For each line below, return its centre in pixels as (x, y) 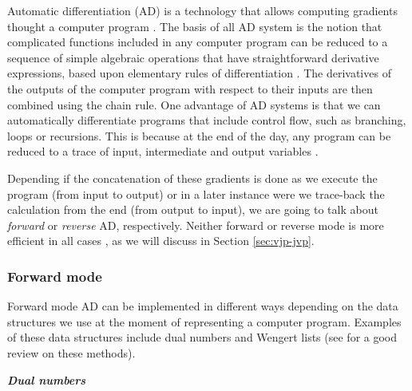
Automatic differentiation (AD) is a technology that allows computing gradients (202, 10)
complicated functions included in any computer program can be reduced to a (198, 42)
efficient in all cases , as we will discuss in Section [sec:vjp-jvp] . (161, 241)
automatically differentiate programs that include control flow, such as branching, (207, 120)
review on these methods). (71, 352)
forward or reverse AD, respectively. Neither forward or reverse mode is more (196, 225)
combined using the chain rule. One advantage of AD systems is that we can (194, 104)
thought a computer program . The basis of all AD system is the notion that (195, 26)
